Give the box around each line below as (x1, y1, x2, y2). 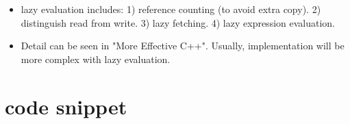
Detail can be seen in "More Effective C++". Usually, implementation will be (21, 38, 345, 53)
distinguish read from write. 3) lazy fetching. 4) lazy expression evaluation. (21, 15, 336, 29)
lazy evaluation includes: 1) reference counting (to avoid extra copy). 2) (21, 2, 321, 16)
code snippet (5, 92, 127, 120)
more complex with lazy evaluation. (21, 51, 171, 66)
